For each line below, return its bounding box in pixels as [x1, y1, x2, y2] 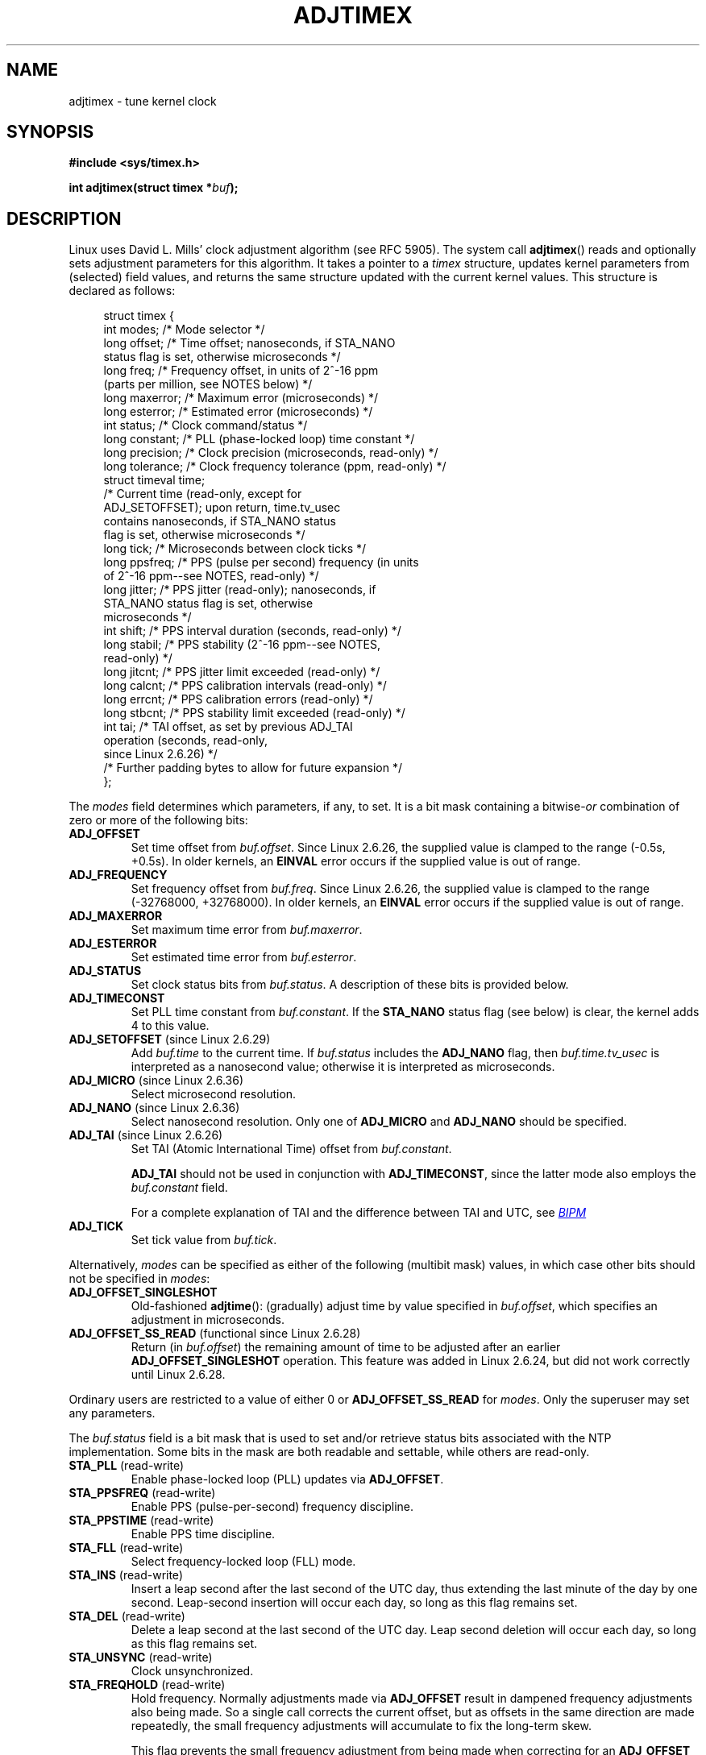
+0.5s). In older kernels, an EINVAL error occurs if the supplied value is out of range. [131, 854, 581, 869]
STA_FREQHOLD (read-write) [69, 1678, 226, 1692]
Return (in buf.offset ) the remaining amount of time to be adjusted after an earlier [131, 1340, 561, 1355]
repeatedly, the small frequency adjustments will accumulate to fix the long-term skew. [131, 1719, 592, 1733]
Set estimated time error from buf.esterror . [131, 950, 357, 965]
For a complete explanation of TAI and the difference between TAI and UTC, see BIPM [131, 1205, 587, 1220]
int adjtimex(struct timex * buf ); [69, 180, 239, 195]
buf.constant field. [131, 1180, 228, 1195]
